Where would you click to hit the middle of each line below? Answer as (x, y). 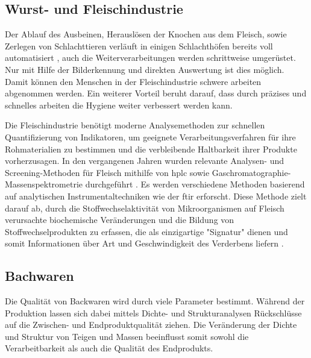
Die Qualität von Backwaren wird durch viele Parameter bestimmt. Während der (155, 301)
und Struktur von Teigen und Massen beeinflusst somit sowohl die (127, 336)
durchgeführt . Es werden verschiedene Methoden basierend (195, 184)
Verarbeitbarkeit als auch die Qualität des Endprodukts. (109, 348)
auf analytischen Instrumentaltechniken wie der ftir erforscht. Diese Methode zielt (156, 196)
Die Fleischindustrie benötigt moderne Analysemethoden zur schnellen (135, 125)
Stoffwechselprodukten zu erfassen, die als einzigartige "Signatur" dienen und (146, 231)
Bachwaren (39, 276)
